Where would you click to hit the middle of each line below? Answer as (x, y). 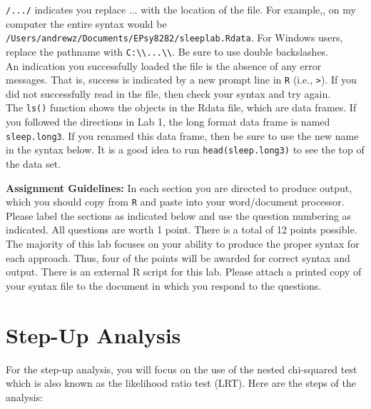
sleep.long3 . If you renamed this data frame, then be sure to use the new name (182, 135)
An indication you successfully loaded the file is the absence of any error (164, 65)
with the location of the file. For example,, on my (248, 9)
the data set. (34, 163)
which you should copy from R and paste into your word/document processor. (175, 202)
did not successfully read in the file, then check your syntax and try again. (168, 93)
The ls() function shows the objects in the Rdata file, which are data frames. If (181, 107)
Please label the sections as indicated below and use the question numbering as (179, 215)
